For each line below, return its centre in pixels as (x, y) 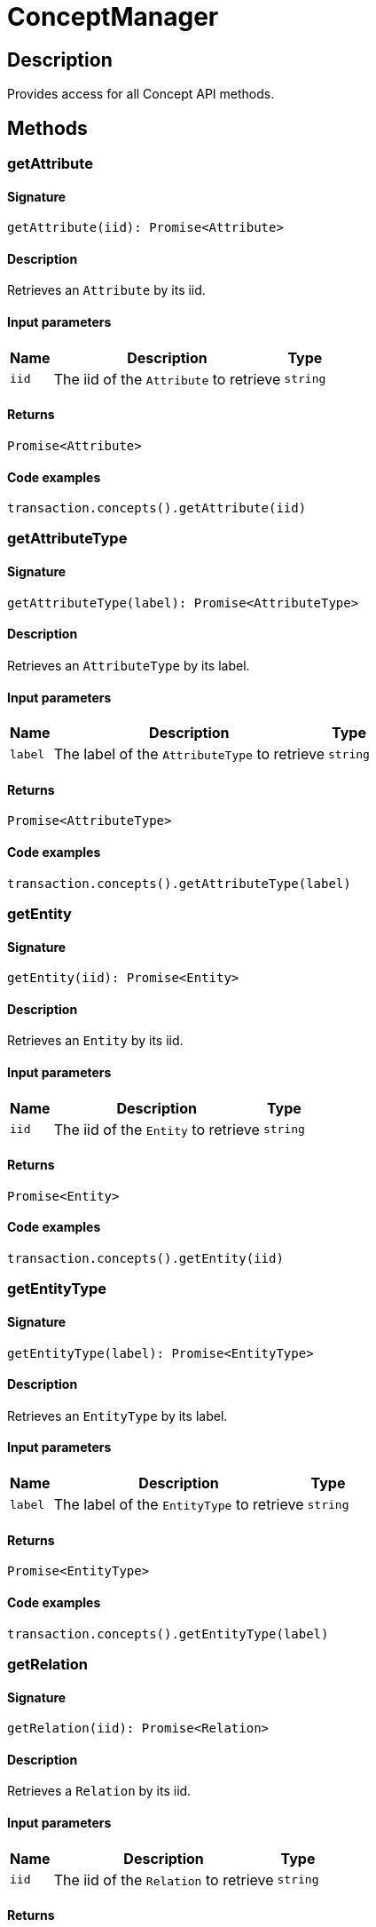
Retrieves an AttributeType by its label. (129, 665)
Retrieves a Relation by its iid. (99, 1791)
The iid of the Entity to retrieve (157, 1129)
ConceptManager (113, 17)
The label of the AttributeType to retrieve (189, 754)
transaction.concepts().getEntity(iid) (145, 1259)
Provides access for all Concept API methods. (141, 94)
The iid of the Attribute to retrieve (167, 379)
